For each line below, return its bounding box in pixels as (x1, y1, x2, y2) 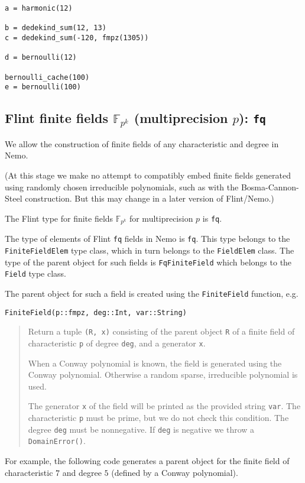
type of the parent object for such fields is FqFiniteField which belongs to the (5, 255, 292, 268)
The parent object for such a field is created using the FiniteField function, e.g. (5, 287, 298, 299)
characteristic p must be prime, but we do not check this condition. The (28, 411, 289, 423)
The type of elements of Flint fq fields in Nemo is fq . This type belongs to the (5, 232, 290, 245)
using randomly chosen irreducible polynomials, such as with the (5, 180, 239, 193)
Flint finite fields (5, 109, 108, 127)
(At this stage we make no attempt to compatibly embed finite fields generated (5, 169, 291, 181)
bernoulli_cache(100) (5, 73, 90, 82)
